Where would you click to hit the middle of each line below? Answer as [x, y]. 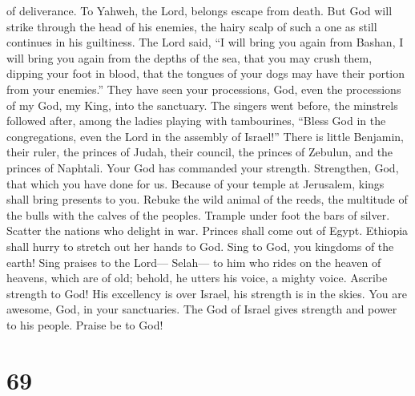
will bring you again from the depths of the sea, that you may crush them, [189, 57]
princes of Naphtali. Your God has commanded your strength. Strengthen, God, [203, 167]
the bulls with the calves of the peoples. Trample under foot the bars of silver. [198, 214]
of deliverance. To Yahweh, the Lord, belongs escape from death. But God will [199, 10]
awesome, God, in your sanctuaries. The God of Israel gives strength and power [202, 309]
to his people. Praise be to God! [85, 324]
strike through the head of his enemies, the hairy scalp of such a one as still [192, 26]
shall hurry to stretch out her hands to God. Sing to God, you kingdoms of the [200, 246]
